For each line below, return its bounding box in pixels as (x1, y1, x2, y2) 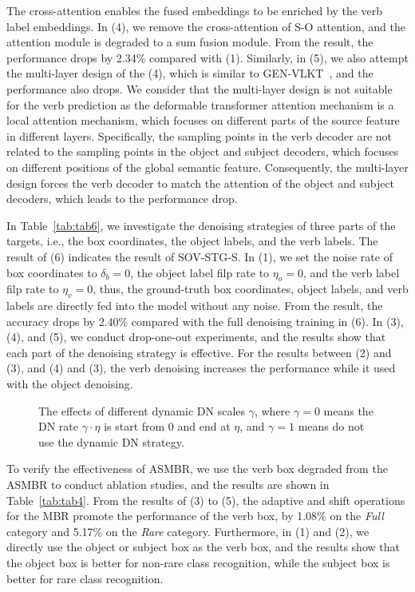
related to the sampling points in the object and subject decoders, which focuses (6, 143, 399, 160)
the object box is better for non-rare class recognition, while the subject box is (6, 554, 390, 570)
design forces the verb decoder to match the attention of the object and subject (6, 174, 395, 191)
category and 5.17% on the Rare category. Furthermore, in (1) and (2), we (6, 522, 370, 539)
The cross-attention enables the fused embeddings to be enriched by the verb (6, 2, 383, 18)
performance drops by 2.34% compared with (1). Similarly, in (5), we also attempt (6, 49, 409, 66)
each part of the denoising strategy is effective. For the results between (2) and (6, 344, 392, 360)
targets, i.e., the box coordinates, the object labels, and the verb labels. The (6, 232, 378, 249)
